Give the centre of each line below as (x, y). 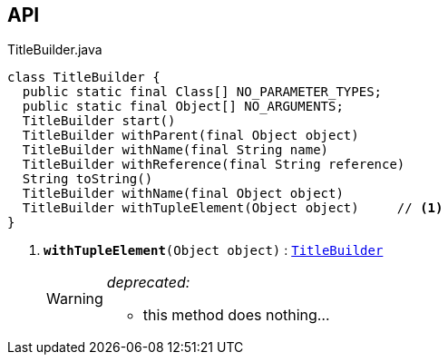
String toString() (88, 179)
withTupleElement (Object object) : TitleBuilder (214, 250)
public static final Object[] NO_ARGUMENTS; (183, 107)
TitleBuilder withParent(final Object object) (190, 136)
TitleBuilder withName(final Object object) (183, 194)
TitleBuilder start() (99, 121)
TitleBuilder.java (55, 50)
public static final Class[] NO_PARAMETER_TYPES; (202, 92)
